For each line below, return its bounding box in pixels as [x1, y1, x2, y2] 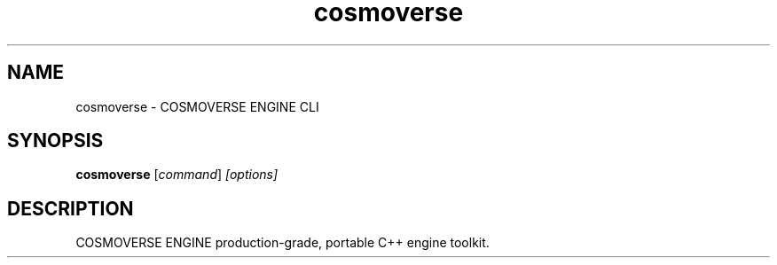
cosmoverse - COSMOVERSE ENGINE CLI [75, 98, 319, 114]
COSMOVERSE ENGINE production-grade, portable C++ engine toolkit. [75, 235, 490, 251]
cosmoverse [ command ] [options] [75, 167, 279, 183]
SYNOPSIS [7, 129, 104, 152]
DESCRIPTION [7, 197, 134, 220]
